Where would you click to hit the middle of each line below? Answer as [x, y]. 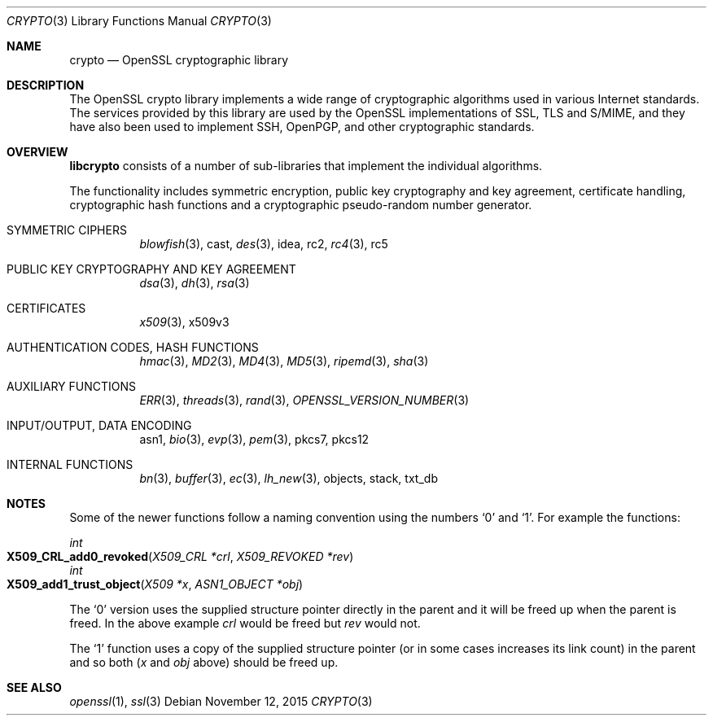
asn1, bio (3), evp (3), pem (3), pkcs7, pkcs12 [254, 439]
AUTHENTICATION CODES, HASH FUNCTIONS [133, 347]
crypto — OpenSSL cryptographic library [179, 60]
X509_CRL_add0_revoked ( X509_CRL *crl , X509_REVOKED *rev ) [180, 556]
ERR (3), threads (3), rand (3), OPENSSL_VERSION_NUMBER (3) [304, 400]
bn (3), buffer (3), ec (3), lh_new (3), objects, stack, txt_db [289, 478]
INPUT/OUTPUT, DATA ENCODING [99, 425]
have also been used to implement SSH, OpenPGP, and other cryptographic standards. [302, 127]
